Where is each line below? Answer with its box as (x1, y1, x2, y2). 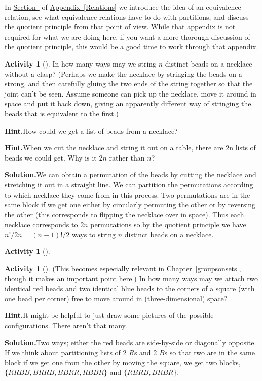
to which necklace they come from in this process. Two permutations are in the (5, 189, 250, 200)
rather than (109, 152, 145, 163)
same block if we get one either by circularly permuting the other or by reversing (5, 199, 256, 210)
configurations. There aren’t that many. (5, 320, 127, 331)
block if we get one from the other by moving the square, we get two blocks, (5, 357, 241, 367)
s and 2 (134, 347, 157, 358)
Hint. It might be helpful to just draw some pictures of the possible (5, 310, 214, 321)
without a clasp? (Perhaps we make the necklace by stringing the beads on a (5, 68, 242, 79)
